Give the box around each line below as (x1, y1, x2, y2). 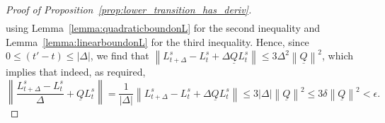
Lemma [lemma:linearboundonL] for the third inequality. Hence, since (6, 34, 309, 49)
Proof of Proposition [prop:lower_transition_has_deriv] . (6, 2, 252, 16)
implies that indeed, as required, (6, 64, 146, 79)
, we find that (90, 48, 149, 63)
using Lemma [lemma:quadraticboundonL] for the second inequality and (6, 20, 321, 35)
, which (322, 48, 353, 63)
